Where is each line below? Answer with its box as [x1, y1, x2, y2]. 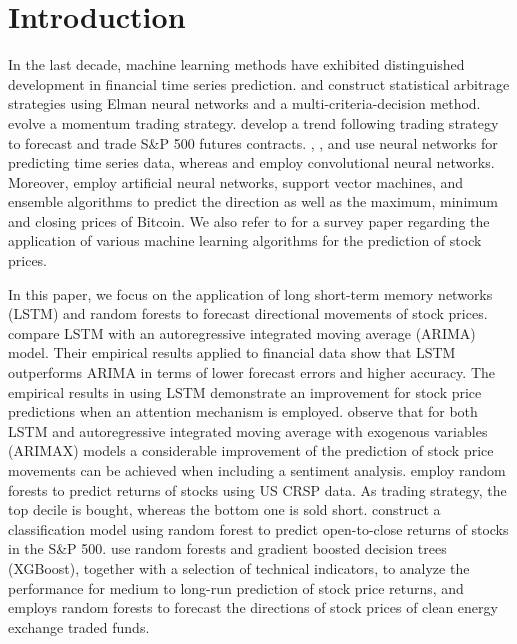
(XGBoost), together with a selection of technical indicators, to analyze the [8, 557, 470, 578]
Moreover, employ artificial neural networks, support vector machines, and [8, 171, 464, 192]
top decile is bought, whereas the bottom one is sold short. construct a [8, 499, 441, 520]
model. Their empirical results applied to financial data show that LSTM [8, 342, 456, 363]
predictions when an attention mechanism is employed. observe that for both [8, 401, 478, 422]
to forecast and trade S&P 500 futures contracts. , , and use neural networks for [8, 132, 498, 153]
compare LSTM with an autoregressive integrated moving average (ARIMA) [8, 322, 476, 343]
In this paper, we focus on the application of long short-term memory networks [8, 283, 493, 304]
